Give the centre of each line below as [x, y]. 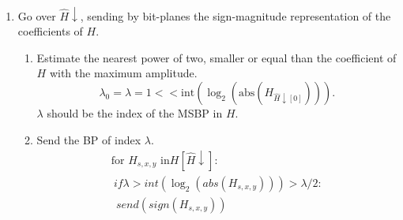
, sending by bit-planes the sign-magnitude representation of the [235, 15]
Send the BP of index [89, 139]
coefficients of [50, 31]
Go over [37, 15]
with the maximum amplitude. [123, 73]
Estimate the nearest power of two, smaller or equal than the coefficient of [217, 57]
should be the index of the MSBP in [135, 112]
